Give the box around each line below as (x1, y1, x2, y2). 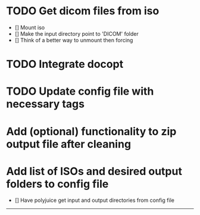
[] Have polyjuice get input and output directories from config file (14, 197, 174, 204)
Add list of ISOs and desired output (6, 164, 183, 178)
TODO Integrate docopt (6, 58, 124, 71)
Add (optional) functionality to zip (6, 124, 177, 138)
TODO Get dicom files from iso (6, 4, 160, 18)
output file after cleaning (6, 137, 132, 151)
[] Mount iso (14, 24, 45, 31)
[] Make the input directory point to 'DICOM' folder (14, 30, 139, 37)
